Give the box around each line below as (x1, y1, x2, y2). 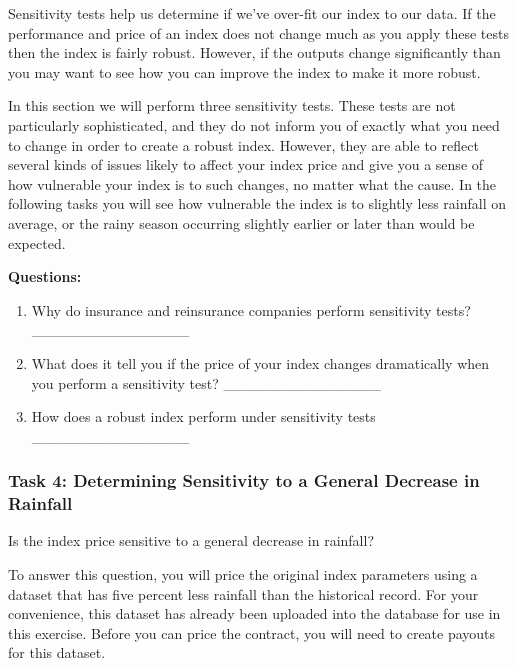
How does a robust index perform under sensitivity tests (31, 406, 376, 427)
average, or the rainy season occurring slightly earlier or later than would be (8, 212, 475, 233)
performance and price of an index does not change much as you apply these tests (8, 22, 509, 43)
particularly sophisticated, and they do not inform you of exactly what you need (8, 114, 500, 135)
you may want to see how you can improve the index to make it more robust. (8, 61, 481, 82)
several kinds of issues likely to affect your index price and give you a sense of (8, 154, 484, 175)
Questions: (8, 266, 82, 287)
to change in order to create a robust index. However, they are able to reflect (8, 134, 479, 155)
